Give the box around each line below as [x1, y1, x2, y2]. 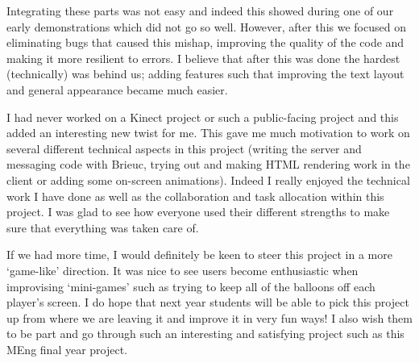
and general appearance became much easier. [6, 81, 228, 98]
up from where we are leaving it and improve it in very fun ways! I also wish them [6, 309, 413, 326]
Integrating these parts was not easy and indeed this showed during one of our [6, 2, 394, 19]
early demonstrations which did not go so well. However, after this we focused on [6, 18, 406, 35]
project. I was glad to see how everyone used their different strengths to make [6, 203, 390, 220]
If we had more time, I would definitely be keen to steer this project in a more [6, 246, 392, 263]
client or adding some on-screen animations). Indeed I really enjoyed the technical [6, 171, 410, 188]
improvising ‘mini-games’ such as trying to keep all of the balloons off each [6, 277, 375, 294]
